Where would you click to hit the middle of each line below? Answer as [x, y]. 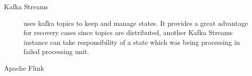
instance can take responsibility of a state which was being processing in [132, 42]
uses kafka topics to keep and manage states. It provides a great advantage [136, 23]
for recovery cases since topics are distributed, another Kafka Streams [128, 32]
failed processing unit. [56, 51]
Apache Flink [24, 67]
